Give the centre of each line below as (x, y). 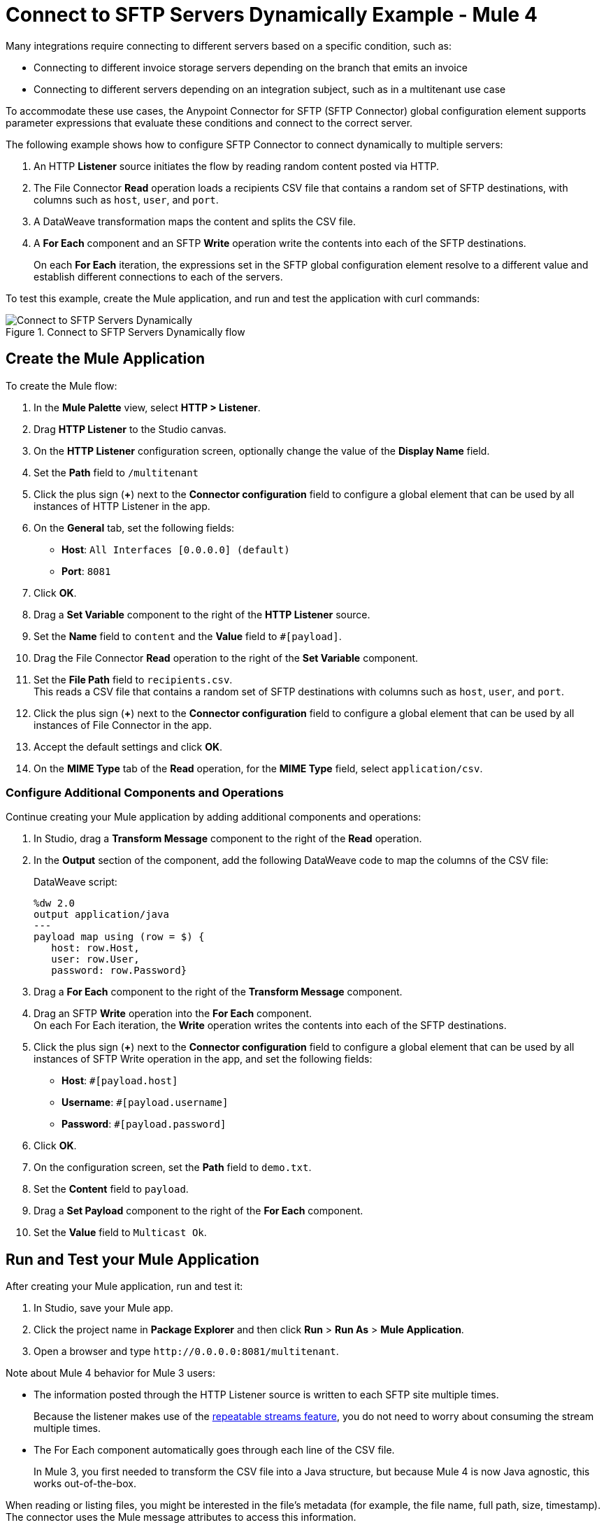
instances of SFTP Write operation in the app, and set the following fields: (203, 1059)
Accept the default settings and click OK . (128, 746)
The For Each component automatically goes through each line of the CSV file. (214, 1450)
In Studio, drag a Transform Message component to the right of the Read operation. (228, 839)
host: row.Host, (95, 948)
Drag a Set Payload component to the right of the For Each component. (199, 1211)
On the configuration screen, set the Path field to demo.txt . (173, 1168)
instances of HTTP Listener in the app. (122, 506)
